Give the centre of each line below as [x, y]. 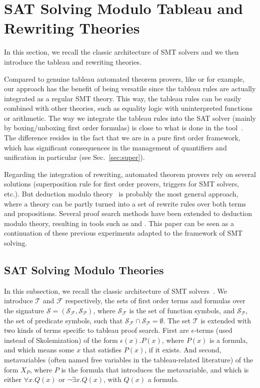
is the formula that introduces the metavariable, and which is [155, 369]
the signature [24, 310]
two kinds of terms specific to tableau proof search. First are [96, 330]
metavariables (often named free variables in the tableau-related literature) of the [129, 359]
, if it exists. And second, [183, 350]
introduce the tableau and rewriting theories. [73, 61]
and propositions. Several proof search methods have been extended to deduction [128, 213]
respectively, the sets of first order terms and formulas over [155, 301]
